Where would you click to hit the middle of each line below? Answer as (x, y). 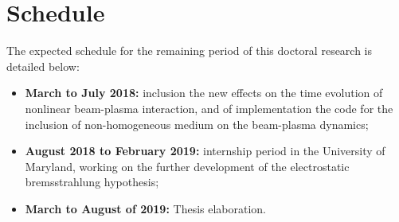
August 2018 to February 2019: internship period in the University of (205, 151)
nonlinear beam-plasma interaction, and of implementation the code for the (209, 108)
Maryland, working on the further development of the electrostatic (187, 166)
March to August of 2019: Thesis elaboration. (146, 208)
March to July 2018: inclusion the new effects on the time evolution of (204, 93)
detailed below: (43, 66)
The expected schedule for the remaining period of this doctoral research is (190, 51)
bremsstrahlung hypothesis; (92, 182)
